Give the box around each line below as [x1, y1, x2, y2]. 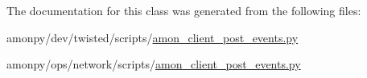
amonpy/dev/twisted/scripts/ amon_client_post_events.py [6, 29, 299, 45]
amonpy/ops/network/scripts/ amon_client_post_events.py [6, 56, 301, 72]
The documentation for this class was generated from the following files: [6, 2, 361, 18]
